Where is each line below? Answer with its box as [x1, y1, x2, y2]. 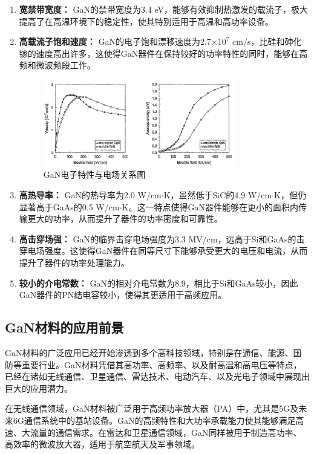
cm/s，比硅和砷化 [232, 35, 302, 48]
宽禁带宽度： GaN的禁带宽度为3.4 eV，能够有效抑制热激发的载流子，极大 [19, 3, 309, 15]
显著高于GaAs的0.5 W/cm [19, 200, 120, 213]
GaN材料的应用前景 [5, 318, 124, 337]
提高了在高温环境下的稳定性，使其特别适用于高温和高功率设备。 [19, 15, 273, 27]
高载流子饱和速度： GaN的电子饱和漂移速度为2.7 [19, 35, 211, 48]
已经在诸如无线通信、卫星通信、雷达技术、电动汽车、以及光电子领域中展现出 [5, 370, 310, 383]
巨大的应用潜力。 [5, 381, 73, 394]
